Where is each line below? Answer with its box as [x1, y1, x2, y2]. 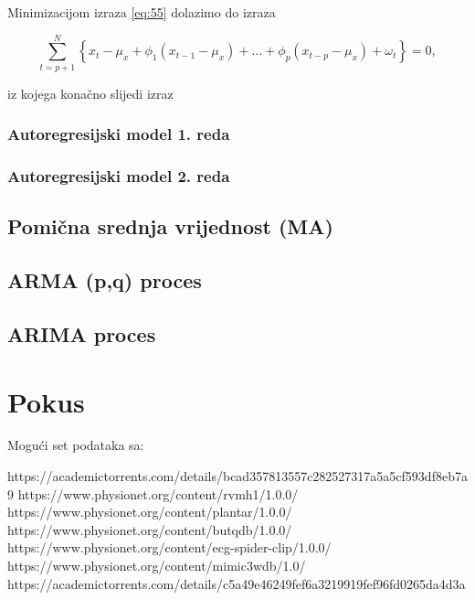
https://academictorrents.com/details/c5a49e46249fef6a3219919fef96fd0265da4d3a [7, 573, 466, 593]
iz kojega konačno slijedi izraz [7, 83, 174, 102]
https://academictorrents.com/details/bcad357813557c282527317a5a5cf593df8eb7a [7, 466, 468, 486]
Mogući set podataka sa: [7, 435, 144, 455]
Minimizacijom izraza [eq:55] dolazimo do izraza [7, 3, 276, 21]
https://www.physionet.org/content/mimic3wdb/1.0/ [7, 556, 306, 575]
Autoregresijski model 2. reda [7, 165, 230, 187]
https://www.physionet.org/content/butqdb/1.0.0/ [7, 520, 292, 539]
